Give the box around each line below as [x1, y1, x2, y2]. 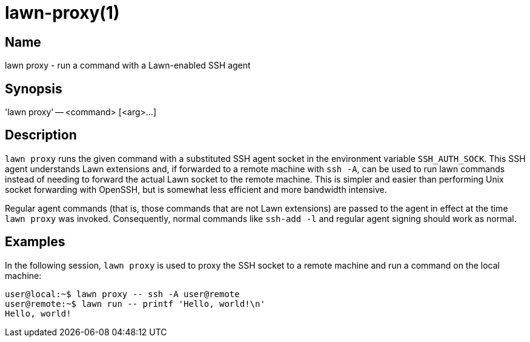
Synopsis [5, 81, 62, 96]
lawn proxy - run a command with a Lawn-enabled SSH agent [5, 60, 251, 71]
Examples [5, 234, 65, 250]
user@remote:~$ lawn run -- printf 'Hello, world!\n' [5, 298, 265, 309]
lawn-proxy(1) [5, 2, 120, 23]
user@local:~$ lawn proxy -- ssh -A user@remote [5, 289, 240, 299]
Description [5, 127, 77, 143]
